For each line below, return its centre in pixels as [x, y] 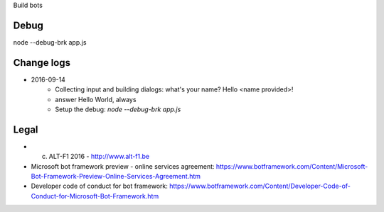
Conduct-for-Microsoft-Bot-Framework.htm [95, 196]
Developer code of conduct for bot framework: [100, 186]
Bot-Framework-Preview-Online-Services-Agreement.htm [116, 177]
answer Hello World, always [96, 99]
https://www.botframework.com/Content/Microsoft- [292, 166]
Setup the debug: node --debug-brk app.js [118, 109]
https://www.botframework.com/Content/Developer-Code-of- [260, 186]
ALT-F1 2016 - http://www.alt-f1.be [99, 157]
